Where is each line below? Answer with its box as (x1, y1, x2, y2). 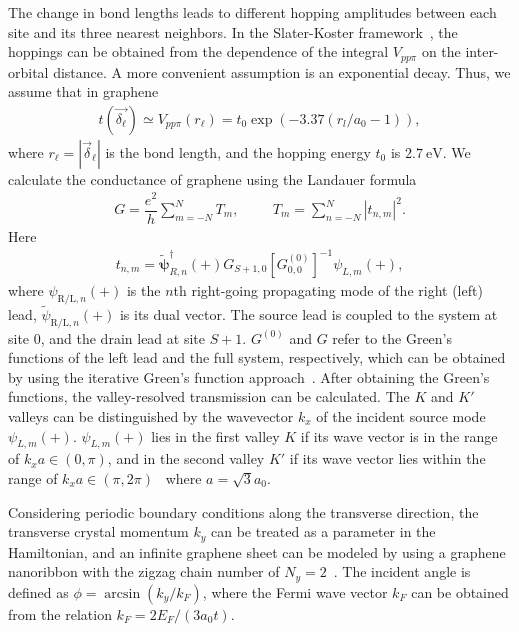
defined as (8, 581, 69, 602)
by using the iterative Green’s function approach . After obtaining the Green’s (8, 366, 490, 387)
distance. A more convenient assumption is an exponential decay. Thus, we (53, 61, 511, 82)
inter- (465, 41, 499, 62)
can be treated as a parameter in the (210, 521, 436, 542)
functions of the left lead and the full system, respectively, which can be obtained (8, 347, 506, 368)
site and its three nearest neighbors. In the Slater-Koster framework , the (8, 21, 458, 42)
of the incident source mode (316, 405, 486, 426)
